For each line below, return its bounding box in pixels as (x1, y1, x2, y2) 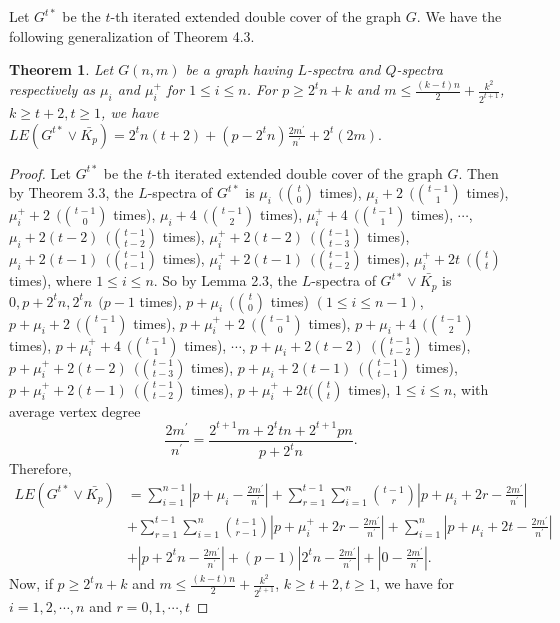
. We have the (416, 6, 502, 26)
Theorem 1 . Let (9, 59, 114, 80)
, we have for (375, 573, 455, 594)
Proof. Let (9, 162, 71, 183)
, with (452, 378, 489, 399)
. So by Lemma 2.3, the (153, 270, 298, 291)
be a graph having (185, 59, 293, 80)
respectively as (9, 79, 96, 100)
